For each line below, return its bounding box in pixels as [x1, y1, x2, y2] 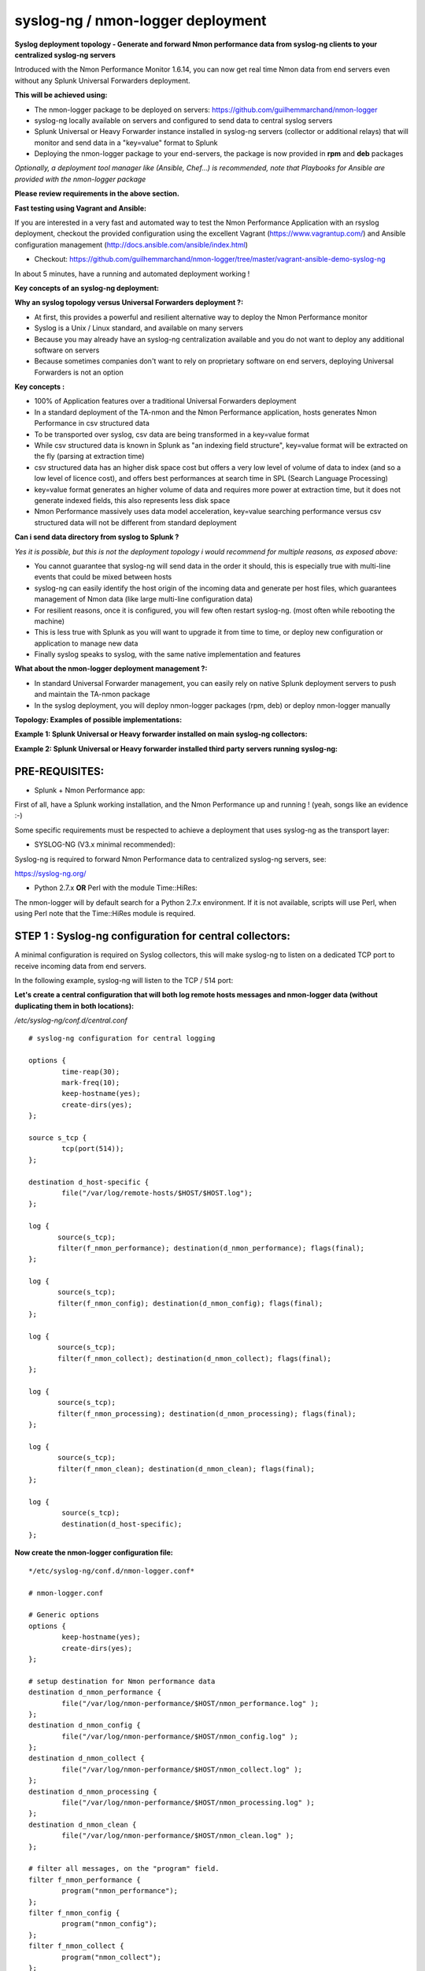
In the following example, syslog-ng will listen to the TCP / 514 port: [14, 975, 234, 985]
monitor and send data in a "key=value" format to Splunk [34, 138, 218, 147]
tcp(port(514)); [61, 1144, 124, 1153]
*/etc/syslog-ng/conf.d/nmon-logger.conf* [28, 1566, 195, 1575]
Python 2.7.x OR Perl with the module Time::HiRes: [34, 883, 198, 892]
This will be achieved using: [14, 91, 108, 100]
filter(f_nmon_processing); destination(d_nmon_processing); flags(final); [57, 1409, 357, 1418]
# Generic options [28, 1611, 100, 1619]
